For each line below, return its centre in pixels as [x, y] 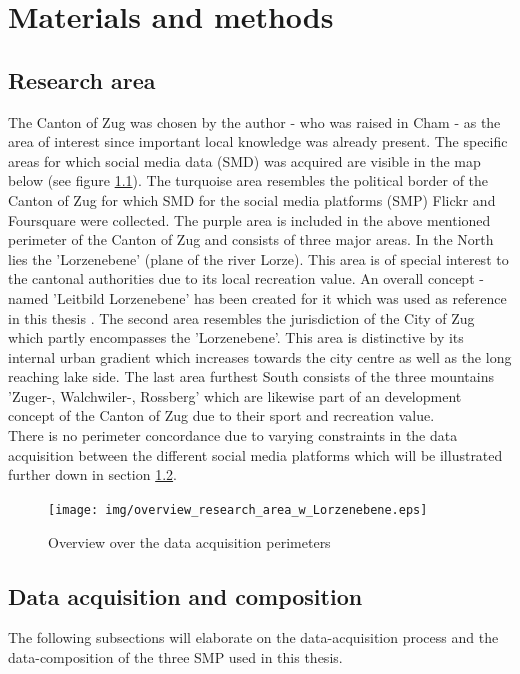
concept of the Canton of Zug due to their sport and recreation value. [221, 415]
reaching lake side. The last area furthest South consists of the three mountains [251, 376]
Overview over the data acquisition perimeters [189, 541]
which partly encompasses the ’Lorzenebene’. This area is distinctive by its [236, 337]
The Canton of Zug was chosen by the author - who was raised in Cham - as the [254, 121]
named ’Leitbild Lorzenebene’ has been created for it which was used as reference [257, 297]
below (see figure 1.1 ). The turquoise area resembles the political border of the [248, 180]
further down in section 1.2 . [92, 474]
